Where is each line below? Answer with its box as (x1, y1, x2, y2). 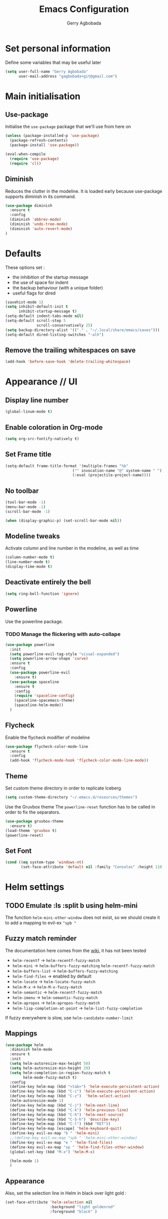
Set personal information (5, 42, 111, 54)
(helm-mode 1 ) (9, 1158, 39, 1163)
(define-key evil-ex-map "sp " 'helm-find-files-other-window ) (9, 1144, 144, 1149)
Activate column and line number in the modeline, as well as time (5, 545, 139, 551)
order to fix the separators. (5, 809, 61, 815)
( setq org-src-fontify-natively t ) (5, 436, 79, 441)
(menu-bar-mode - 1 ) (5, 504, 46, 509)
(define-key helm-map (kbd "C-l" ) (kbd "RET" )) (9, 1121, 111, 1126)
